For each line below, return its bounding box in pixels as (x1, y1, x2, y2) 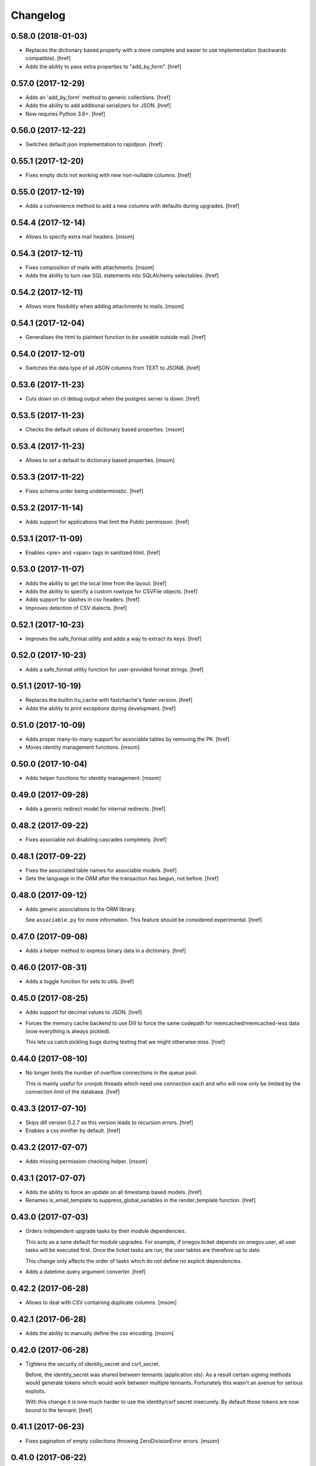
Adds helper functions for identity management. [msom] (25, 775, 161, 781)
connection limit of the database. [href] (25, 1088, 120, 1095)
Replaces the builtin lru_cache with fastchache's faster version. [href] (25, 697, 193, 704)
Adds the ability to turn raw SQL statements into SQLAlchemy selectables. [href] (25, 272, 219, 279)
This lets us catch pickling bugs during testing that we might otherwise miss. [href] (25, 1039, 225, 1046)
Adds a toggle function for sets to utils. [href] (25, 978, 135, 985)
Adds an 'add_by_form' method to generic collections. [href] (25, 94, 171, 101)
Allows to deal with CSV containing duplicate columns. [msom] (25, 1299, 177, 1306)
